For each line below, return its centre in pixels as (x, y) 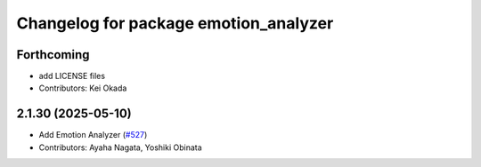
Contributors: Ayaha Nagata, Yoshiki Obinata (120, 147)
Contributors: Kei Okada (83, 88)
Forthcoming (53, 55)
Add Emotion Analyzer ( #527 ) (93, 135)
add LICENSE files (72, 76)
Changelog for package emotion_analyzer (175, 23)
